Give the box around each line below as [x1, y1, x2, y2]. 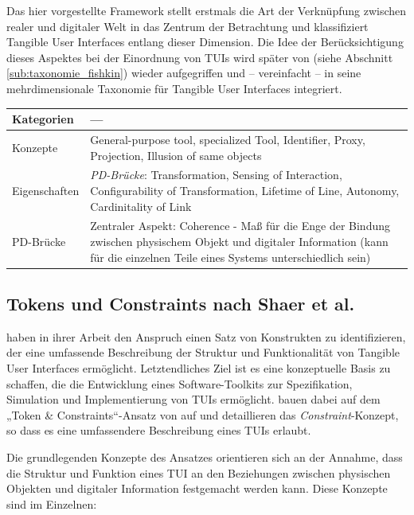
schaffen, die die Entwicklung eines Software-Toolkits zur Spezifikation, [6, 375, 353, 392]
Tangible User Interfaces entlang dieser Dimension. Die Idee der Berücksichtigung [6, 33, 404, 50]
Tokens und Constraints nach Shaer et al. [6, 291, 355, 316]
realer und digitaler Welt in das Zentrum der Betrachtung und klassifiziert [6, 18, 369, 34]
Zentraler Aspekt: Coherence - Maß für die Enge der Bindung [90, 217, 391, 234]
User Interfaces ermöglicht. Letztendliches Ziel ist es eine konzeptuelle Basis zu [6, 360, 391, 376]
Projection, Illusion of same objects [90, 146, 262, 163]
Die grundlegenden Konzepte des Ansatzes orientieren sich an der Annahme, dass [6, 449, 403, 466]
